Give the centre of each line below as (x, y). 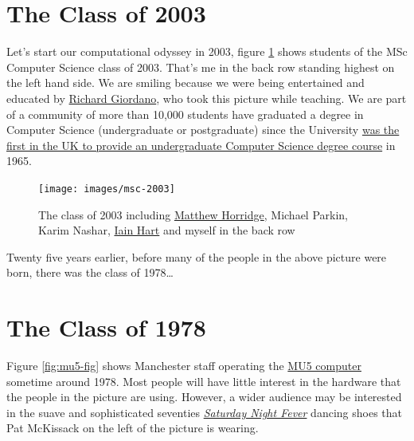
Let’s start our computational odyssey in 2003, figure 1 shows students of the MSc (207, 51)
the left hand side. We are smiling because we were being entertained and (186, 83)
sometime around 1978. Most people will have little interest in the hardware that (204, 381)
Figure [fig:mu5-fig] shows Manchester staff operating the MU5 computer (184, 366)
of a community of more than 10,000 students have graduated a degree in (185, 114)
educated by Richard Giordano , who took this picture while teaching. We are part (207, 98)
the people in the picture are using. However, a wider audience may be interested (204, 397)
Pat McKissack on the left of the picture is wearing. (133, 428)
